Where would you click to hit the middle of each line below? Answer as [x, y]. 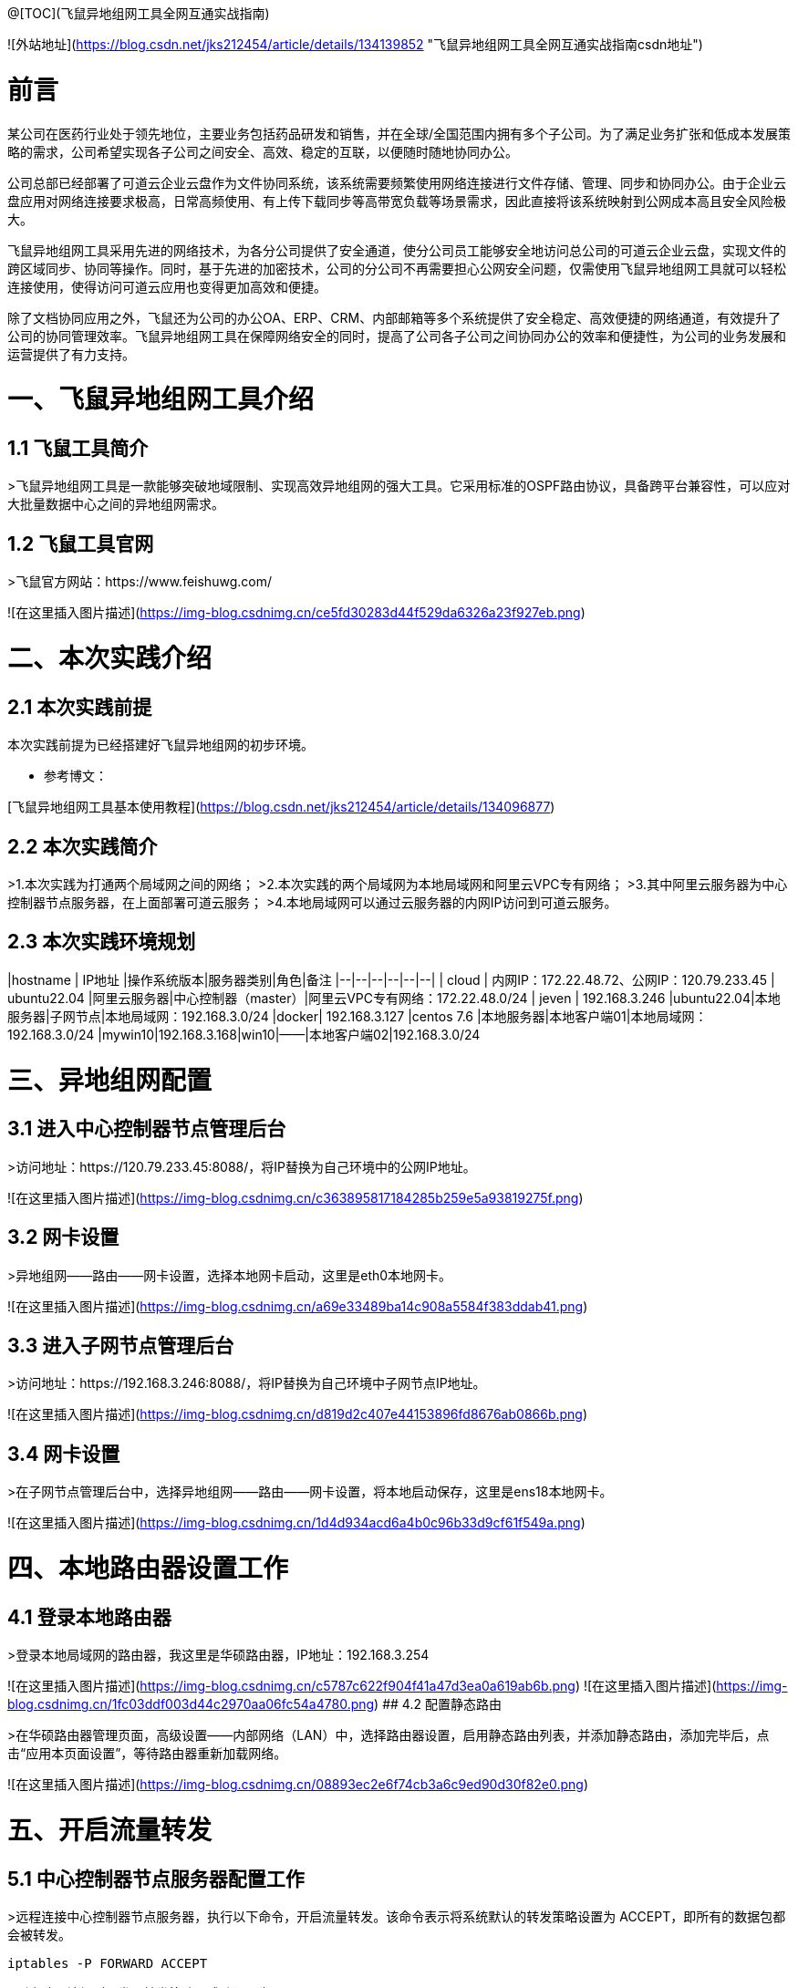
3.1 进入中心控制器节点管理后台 [147, 1129]
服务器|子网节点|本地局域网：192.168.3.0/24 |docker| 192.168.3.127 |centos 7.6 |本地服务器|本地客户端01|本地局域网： [358, 1016]
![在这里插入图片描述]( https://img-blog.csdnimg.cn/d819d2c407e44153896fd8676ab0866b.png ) [298, 1414]
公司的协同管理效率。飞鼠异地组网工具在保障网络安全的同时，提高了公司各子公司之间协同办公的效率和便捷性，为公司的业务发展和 [397, 336]
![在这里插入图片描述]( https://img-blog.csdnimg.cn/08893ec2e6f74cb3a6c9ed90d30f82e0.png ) [298, 1785]
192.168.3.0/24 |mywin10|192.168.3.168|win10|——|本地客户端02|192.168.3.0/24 [244, 1034]
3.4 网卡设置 [64, 1454]
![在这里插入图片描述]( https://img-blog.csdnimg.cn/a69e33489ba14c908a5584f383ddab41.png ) [298, 1306]
